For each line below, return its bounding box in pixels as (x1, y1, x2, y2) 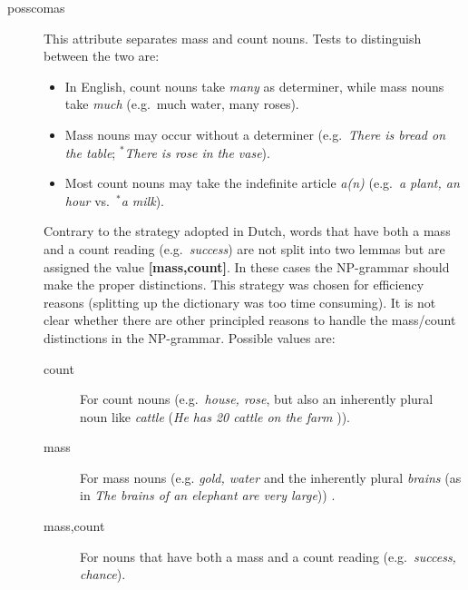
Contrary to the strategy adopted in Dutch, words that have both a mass (44, 221, 451, 241)
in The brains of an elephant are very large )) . (80, 486, 336, 505)
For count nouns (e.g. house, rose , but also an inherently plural (80, 389, 434, 408)
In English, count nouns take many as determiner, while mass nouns (64, 76, 444, 95)
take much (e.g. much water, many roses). (64, 94, 299, 113)
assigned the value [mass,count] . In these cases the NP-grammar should (44, 257, 450, 276)
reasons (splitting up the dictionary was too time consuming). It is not (44, 292, 436, 311)
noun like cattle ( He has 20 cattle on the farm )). (80, 407, 351, 426)
